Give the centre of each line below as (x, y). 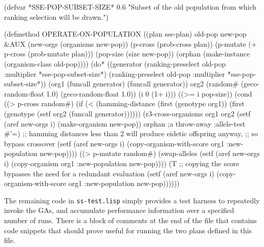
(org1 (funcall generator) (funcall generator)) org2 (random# (143, 84)
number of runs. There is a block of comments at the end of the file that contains (130, 220)
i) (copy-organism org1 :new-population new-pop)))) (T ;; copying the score (122, 163)
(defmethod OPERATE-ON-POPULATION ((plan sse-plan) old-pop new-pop (125, 34)
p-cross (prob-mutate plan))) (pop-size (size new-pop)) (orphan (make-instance (127, 54)
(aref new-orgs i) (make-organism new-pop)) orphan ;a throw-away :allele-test (125, 123)
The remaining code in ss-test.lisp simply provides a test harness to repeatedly (132, 200)
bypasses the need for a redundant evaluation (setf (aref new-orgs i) (109, 173)
